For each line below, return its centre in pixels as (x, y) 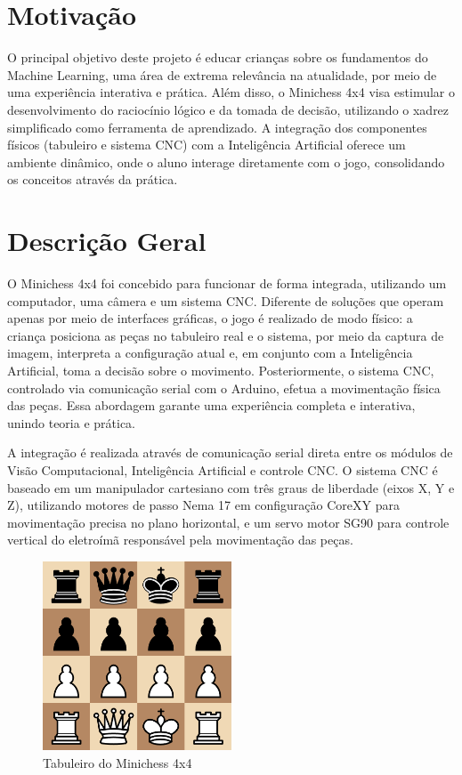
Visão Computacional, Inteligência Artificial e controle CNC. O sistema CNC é (223, 469)
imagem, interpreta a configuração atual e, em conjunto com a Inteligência (210, 353)
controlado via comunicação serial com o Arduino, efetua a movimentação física (224, 387)
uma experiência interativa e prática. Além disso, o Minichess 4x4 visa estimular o (231, 92)
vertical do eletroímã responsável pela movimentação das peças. (180, 540)
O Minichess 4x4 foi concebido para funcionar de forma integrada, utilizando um (227, 283)
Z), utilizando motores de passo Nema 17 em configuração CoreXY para (203, 505)
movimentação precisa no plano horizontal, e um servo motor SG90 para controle (228, 522)
